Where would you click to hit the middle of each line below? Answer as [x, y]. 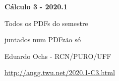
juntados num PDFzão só [43, 40]
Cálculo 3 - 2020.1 [36, 6]
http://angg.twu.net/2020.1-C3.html [60, 72]
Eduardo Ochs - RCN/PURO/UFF [58, 56]
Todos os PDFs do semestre [46, 23]
